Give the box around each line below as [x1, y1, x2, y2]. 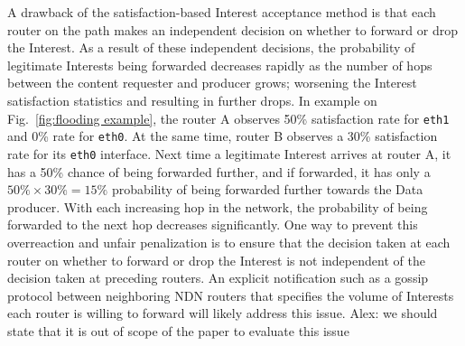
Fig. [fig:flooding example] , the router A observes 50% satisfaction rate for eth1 [7, 108, 450, 127]
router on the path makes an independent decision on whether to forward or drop [7, 20, 459, 39]
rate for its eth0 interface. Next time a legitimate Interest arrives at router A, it [7, 144, 451, 163]
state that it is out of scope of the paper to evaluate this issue [7, 321, 349, 340]
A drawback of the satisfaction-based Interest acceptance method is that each [7, 3, 436, 21]
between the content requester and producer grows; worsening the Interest [7, 73, 417, 92]
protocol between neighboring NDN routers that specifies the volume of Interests [7, 285, 454, 304]
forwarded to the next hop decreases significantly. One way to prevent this [7, 215, 418, 234]
